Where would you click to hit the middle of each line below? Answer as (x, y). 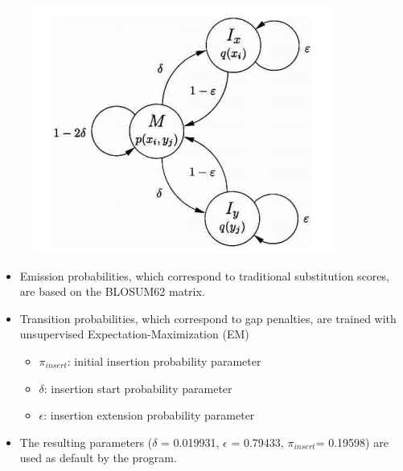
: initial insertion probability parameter (164, 360)
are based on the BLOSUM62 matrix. (112, 291)
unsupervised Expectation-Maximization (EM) (134, 334)
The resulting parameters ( (86, 442)
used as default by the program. (98, 458)
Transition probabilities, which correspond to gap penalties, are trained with (208, 318)
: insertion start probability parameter (138, 388)
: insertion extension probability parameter (149, 415)
